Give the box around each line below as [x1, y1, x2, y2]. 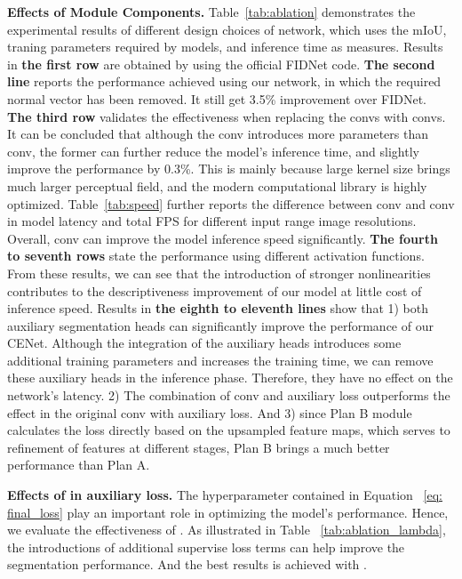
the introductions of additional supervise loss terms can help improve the [7, 537, 405, 556]
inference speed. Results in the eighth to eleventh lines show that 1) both [7, 299, 429, 318]
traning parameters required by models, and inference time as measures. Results [7, 37, 443, 56]
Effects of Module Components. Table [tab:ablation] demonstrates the [7, 3, 416, 20]
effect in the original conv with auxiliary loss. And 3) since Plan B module [7, 403, 412, 422]
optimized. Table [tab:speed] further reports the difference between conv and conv [7, 194, 455, 213]
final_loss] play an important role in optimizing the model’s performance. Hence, [7, 503, 449, 521]
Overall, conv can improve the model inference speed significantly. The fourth [7, 229, 438, 247]
